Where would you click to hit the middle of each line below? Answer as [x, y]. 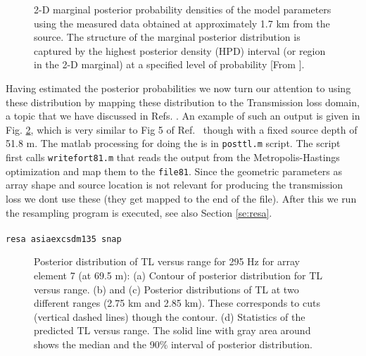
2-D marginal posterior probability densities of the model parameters [183, 9]
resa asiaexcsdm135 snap [64, 239]
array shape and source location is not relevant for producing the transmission [175, 185]
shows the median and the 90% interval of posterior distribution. [173, 344]
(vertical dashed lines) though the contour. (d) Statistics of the [170, 316]
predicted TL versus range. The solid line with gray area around [172, 330]
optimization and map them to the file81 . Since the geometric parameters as [174, 171]
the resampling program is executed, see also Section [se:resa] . [139, 212]
